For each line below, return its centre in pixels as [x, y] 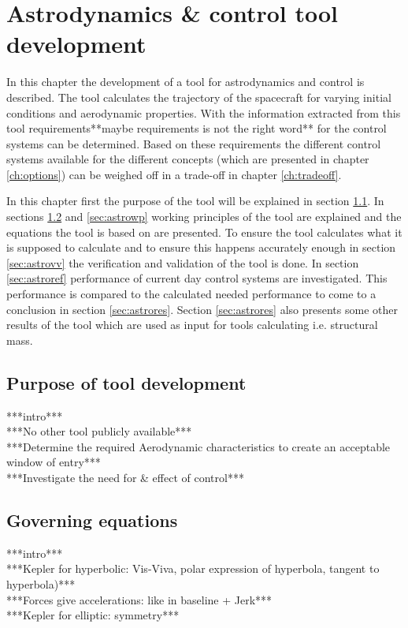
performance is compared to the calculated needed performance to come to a [191, 294]
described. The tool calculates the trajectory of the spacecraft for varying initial [199, 97]
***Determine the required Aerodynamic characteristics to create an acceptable [198, 446]
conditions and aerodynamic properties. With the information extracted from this [204, 112]
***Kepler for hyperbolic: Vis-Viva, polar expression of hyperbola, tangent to [193, 568]
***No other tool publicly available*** [99, 431]
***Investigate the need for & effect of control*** [125, 477]
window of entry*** [54, 462]
